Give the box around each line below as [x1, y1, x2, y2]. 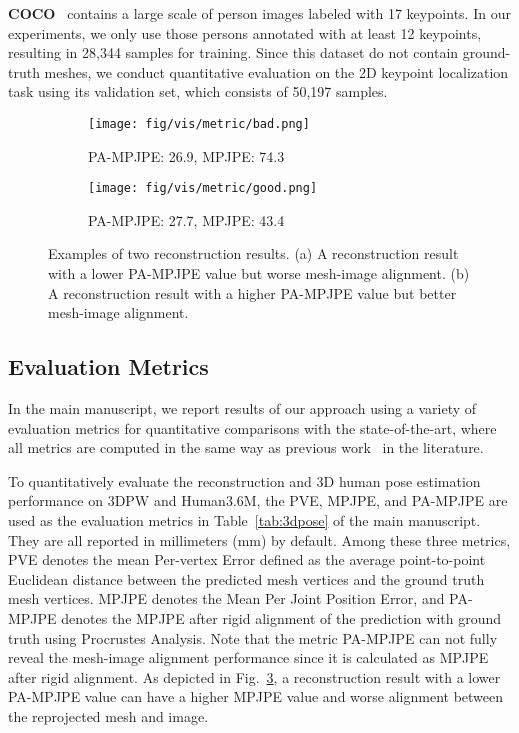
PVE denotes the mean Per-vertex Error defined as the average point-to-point [8, 549, 486, 570]
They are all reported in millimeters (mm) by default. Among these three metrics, [8, 529, 511, 550]
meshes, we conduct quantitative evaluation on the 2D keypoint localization [44, 61, 509, 82]
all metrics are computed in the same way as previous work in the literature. [8, 437, 484, 458]
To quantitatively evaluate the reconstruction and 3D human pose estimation [8, 470, 481, 491]
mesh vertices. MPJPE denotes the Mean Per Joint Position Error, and [8, 588, 445, 609]
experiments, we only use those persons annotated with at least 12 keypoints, [8, 22, 482, 43]
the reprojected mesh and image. [8, 705, 209, 726]
